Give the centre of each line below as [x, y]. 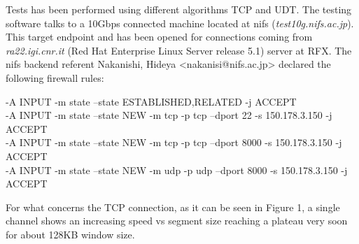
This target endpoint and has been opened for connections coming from [159, 37]
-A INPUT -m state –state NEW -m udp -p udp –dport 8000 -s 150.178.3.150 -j [177, 170]
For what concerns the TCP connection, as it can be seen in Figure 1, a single [173, 207]
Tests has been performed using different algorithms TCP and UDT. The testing [179, 9]
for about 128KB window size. [70, 234]
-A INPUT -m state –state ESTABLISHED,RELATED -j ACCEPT [151, 101]
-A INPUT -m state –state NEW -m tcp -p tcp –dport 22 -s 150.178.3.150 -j [169, 115]
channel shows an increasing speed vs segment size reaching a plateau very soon [177, 221]
